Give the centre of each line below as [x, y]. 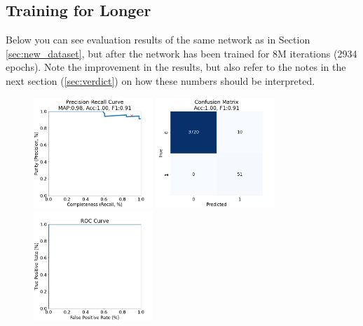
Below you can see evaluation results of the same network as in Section [158, 40]
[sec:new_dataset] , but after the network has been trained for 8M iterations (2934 [181, 53]
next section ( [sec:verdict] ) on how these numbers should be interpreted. [160, 80]
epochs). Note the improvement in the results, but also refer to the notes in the [176, 67]
